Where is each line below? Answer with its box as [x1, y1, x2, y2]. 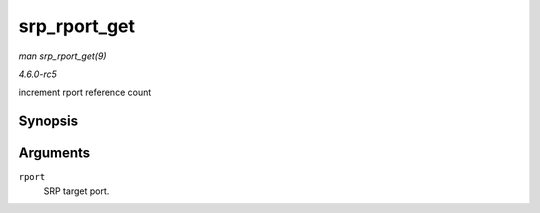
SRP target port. [43, 185, 110, 197]
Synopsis [18, 113, 79, 130]
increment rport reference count [18, 86, 152, 99]
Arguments [18, 145, 91, 162]
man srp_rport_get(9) [18, 50, 107, 62]
